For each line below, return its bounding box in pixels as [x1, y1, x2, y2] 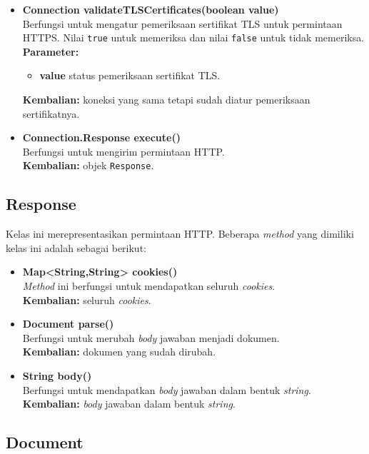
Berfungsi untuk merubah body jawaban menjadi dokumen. [22, 330, 280, 345]
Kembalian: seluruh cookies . [22, 292, 151, 307]
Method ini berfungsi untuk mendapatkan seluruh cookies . [22, 278, 276, 293]
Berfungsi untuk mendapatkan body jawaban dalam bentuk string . [22, 382, 311, 397]
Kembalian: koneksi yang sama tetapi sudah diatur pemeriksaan [22, 92, 310, 107]
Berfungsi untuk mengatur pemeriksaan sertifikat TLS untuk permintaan [22, 16, 343, 31]
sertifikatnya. [22, 106, 80, 121]
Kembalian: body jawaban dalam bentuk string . [22, 396, 236, 411]
